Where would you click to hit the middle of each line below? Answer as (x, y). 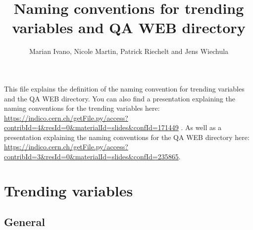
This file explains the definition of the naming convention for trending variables (124, 88)
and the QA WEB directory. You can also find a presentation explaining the (120, 98)
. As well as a (201, 127)
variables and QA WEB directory (129, 27)
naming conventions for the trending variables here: (82, 108)
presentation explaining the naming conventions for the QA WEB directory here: (127, 137)
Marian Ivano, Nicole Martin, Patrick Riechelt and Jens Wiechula (129, 51)
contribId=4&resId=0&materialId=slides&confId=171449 (91, 127)
